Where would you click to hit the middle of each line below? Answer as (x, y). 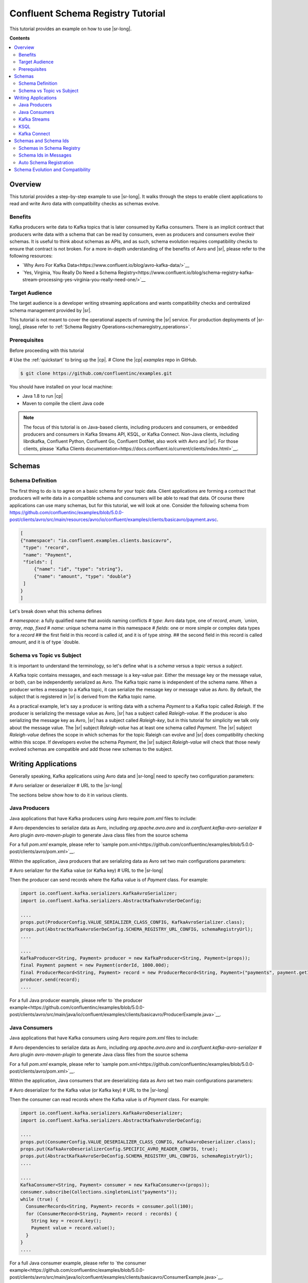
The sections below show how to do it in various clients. (69, 795)
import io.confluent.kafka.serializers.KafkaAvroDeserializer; (102, 1113)
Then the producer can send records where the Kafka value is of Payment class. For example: (109, 880)
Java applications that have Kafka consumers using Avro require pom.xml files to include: (104, 1038)
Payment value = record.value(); (73, 1228)
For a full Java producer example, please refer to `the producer (76, 1000)
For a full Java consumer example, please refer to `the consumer (78, 1263)
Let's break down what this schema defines (56, 611)
